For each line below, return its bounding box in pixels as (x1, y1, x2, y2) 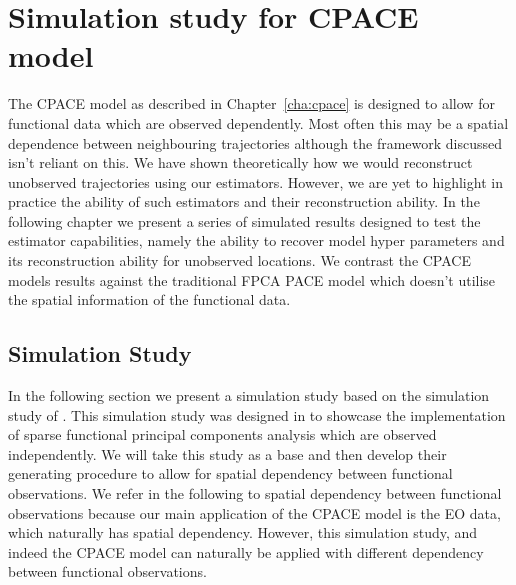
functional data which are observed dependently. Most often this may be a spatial (8, 112, 509, 133)
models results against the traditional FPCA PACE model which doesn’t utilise (8, 269, 496, 290)
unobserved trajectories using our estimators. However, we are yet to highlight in (8, 171, 503, 192)
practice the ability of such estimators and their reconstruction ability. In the (8, 191, 480, 212)
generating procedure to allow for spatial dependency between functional (8, 463, 453, 484)
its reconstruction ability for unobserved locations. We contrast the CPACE (8, 250, 471, 271)
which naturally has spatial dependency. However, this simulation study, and (8, 522, 478, 543)
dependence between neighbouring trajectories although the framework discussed (8, 132, 503, 153)
